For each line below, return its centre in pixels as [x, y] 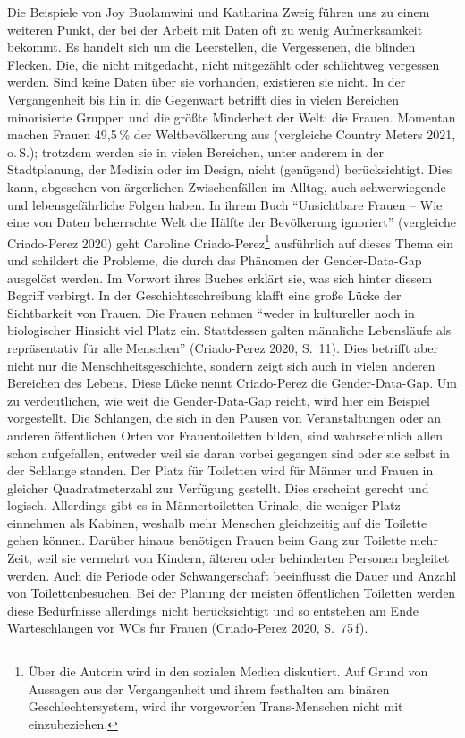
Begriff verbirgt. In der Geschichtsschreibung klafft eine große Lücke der [204, 295]
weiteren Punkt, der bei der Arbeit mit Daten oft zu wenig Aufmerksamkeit [215, 29]
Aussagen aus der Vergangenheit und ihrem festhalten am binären [209, 688]
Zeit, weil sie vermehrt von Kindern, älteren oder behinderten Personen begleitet [228, 558]
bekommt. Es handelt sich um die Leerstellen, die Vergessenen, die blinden [211, 47]
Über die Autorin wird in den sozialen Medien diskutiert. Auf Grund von [228, 671]
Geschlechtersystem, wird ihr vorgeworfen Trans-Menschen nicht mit [216, 706]
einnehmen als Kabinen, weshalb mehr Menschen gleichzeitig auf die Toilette [217, 522]
